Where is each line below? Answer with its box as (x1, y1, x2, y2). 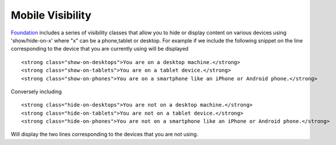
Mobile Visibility (11, 9, 92, 22)
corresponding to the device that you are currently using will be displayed (11, 45, 188, 52)
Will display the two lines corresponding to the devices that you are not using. (11, 131, 198, 138)
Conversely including (11, 88, 62, 95)
